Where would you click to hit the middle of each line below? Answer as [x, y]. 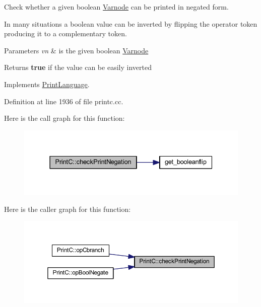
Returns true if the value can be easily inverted [78, 67]
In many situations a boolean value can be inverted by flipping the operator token [131, 23]
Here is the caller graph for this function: [68, 209]
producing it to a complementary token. [66, 33]
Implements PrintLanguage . [47, 84]
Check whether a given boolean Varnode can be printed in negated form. [116, 7]
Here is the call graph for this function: [64, 118]
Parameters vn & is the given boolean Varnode [76, 50]
